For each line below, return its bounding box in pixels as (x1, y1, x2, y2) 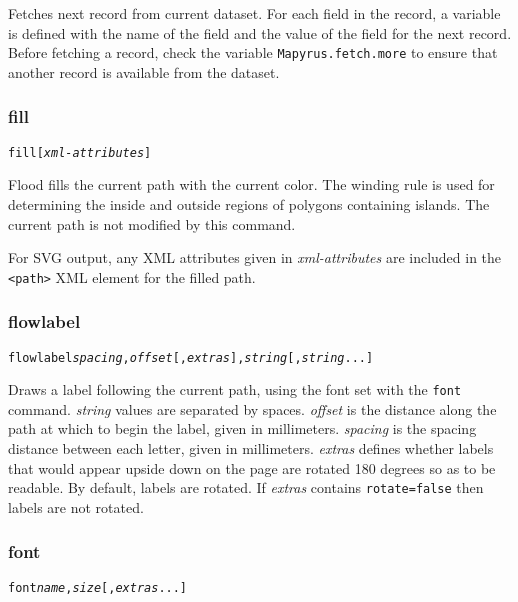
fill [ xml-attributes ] (8, 145, 152, 160)
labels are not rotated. (8, 496, 144, 517)
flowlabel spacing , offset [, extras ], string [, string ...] (8, 350, 374, 365)
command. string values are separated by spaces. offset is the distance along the (8, 398, 497, 419)
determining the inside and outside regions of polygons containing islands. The (8, 193, 490, 214)
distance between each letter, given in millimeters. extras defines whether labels (8, 438, 494, 459)
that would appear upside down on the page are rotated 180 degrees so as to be (8, 457, 496, 478)
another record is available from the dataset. (8, 61, 280, 82)
